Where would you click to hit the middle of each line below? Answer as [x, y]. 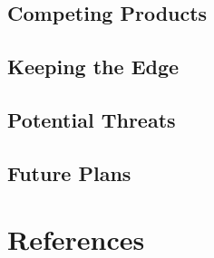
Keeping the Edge [93, 67]
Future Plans [69, 172]
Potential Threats [92, 119]
